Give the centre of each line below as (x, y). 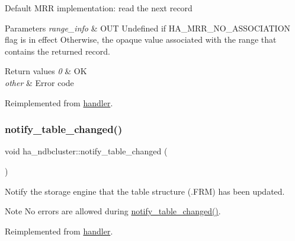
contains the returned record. (57, 51)
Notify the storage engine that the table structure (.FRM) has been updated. (145, 191)
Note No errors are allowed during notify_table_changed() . (113, 211)
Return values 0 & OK (46, 71)
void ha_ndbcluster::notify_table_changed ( (86, 151)
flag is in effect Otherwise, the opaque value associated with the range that (141, 39)
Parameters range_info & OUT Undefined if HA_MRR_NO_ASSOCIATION (148, 28)
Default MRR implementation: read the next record (99, 8)
